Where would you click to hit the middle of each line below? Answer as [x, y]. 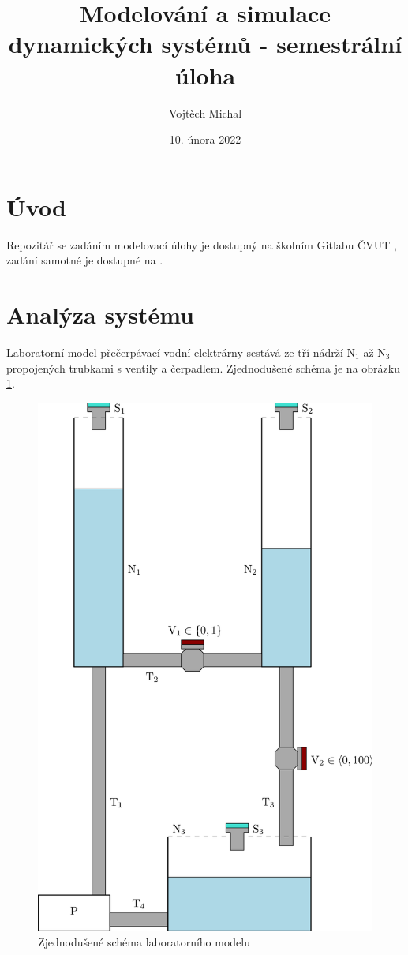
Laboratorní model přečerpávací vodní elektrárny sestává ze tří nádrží [175, 352]
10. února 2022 [205, 139]
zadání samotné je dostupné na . [85, 260]
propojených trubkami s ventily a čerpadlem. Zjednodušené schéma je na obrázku [203, 367]
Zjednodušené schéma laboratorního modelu [144, 942]
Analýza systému [101, 314]
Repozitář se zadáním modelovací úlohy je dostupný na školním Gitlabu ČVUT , [202, 244]
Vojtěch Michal [205, 112]
